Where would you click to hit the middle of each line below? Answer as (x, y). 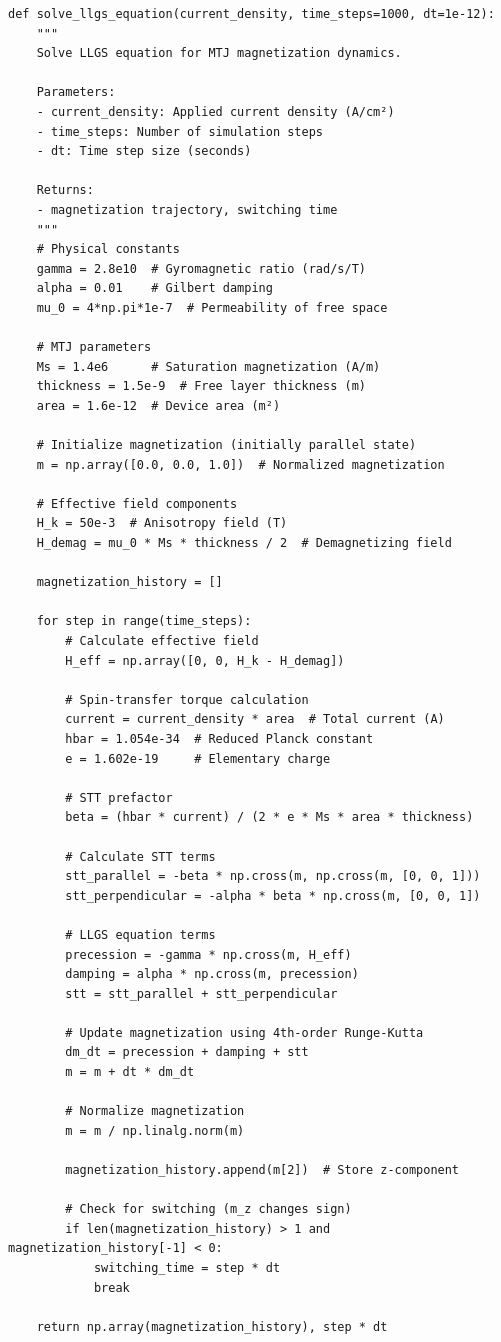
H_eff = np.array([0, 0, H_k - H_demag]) (205, 660)
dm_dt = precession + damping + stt (187, 1052)
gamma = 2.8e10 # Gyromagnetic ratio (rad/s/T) (201, 268)
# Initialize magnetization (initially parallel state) (226, 445)
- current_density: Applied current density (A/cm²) (215, 111)
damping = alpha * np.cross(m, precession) (212, 974)
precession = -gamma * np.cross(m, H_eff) (208, 954)
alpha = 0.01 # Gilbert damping (154, 288)
